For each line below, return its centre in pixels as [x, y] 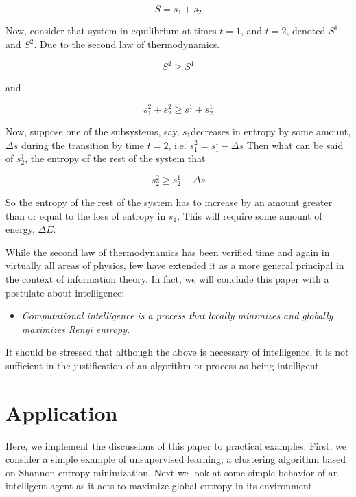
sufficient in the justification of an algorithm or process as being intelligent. [164, 365]
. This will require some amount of [250, 215]
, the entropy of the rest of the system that [115, 158]
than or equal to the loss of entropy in [86, 215]
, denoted [306, 31]
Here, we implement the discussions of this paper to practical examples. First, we [176, 445]
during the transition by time [82, 145]
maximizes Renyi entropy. [76, 328]
